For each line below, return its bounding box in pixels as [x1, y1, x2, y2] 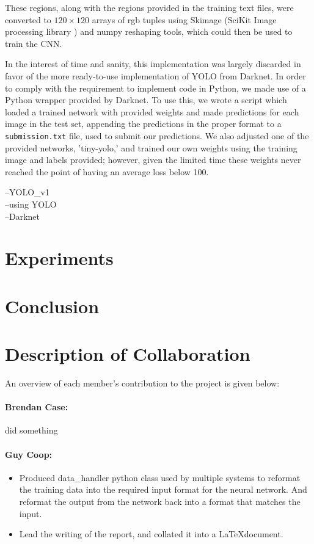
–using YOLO [5, 197, 57, 210]
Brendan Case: [5, 401, 68, 413]
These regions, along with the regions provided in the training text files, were [5, 1, 294, 13]
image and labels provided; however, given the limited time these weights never [5, 153, 301, 166]
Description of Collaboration [5, 341, 250, 366]
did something [5, 424, 58, 437]
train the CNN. [5, 37, 62, 49]
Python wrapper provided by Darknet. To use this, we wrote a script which [5, 93, 287, 106]
